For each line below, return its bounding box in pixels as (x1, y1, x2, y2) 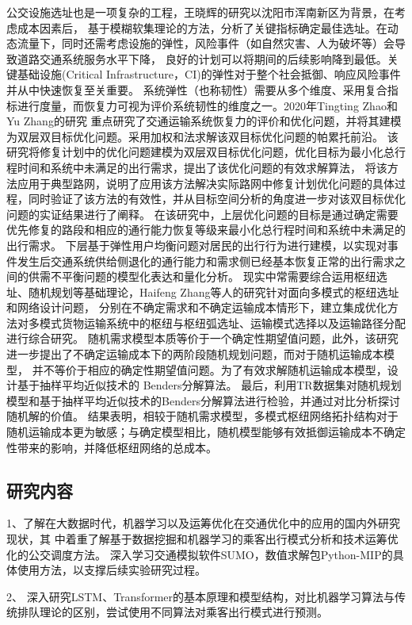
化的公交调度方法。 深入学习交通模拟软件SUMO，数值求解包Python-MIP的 (6, 546, 393, 562)
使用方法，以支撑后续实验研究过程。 (17, 562, 206, 578)
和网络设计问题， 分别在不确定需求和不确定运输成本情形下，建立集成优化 (6, 299, 387, 316)
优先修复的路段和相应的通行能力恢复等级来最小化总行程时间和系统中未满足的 (6, 221, 406, 238)
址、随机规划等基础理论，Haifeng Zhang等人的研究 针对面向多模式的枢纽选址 (6, 283, 399, 300)
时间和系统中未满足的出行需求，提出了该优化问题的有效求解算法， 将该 (17, 159, 387, 175)
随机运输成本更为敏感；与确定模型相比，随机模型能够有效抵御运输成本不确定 (6, 424, 406, 440)
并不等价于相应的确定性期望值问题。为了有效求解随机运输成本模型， (32, 361, 387, 378)
